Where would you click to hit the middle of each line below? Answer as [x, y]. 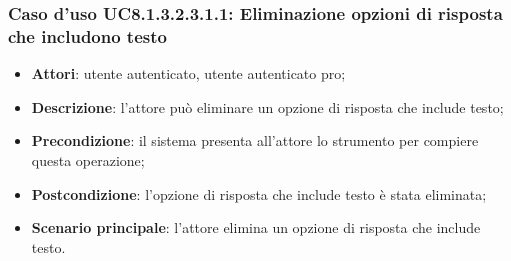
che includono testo [87, 35]
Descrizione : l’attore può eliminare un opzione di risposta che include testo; [267, 106]
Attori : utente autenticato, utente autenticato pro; [188, 73]
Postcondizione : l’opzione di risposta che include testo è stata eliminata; [259, 193]
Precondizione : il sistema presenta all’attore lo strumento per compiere [255, 140]
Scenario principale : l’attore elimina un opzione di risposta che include [256, 227]
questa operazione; [88, 159]
